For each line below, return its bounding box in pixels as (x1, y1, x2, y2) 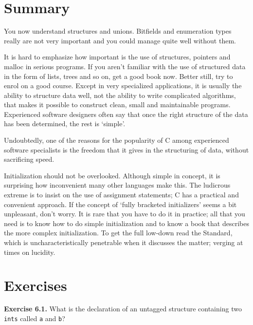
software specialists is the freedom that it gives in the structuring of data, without (4, 144, 249, 154)
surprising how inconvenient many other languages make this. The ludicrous (4, 180, 231, 190)
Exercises (4, 275, 67, 295)
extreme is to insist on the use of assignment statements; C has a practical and (4, 190, 239, 200)
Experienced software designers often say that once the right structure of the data (4, 109, 248, 119)
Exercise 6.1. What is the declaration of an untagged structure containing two (4, 304, 242, 314)
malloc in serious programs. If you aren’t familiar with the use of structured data (4, 61, 246, 71)
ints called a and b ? (4, 313, 65, 323)
